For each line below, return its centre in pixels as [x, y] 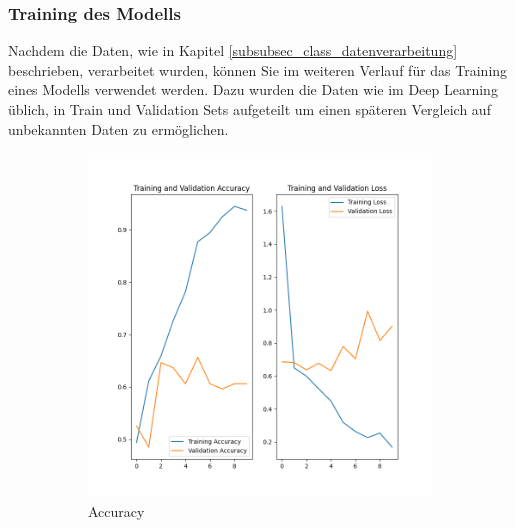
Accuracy [116, 510]
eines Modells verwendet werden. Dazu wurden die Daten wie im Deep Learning [253, 89]
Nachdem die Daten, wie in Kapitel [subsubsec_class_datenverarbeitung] [233, 50]
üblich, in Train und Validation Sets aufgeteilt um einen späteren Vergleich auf [249, 109]
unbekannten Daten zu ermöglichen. [118, 128]
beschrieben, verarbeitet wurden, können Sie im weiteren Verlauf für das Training [258, 69]
